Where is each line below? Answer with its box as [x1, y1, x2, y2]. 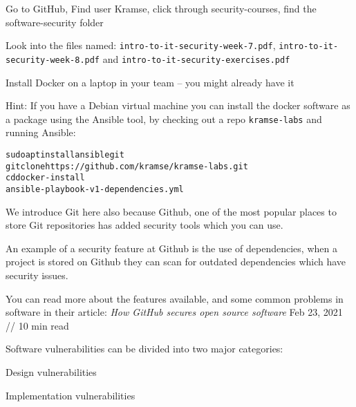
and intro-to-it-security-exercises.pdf [102, 51, 290, 66]
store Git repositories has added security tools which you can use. [6, 218, 283, 232]
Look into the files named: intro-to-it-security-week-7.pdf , [6, 38, 276, 53]
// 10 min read [6, 318, 69, 332]
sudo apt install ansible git [6, 149, 124, 160]
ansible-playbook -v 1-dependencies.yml [6, 184, 184, 194]
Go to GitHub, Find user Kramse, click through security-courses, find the [6, 1, 317, 15]
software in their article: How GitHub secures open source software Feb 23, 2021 [6, 305, 343, 319]
